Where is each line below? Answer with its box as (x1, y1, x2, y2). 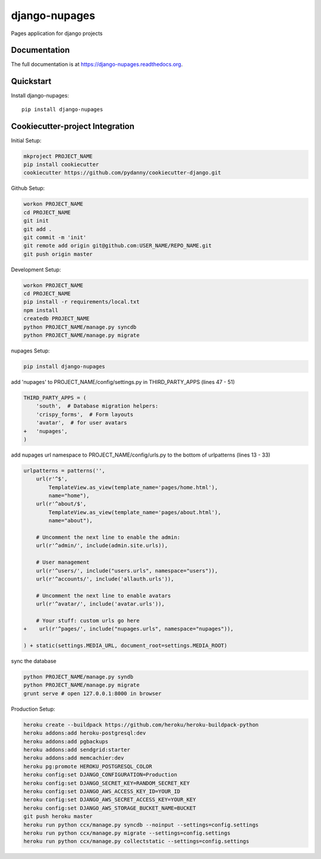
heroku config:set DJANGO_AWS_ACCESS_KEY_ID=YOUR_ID (23, 788, 181, 795)
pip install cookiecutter (23, 161, 99, 168)
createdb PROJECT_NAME (23, 316, 90, 322)
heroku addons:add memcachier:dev (23, 755, 124, 761)
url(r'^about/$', (36, 501, 87, 507)
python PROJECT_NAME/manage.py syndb (23, 673, 134, 680)
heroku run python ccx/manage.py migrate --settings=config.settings (23, 829, 231, 836)
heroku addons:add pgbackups (23, 738, 109, 745)
